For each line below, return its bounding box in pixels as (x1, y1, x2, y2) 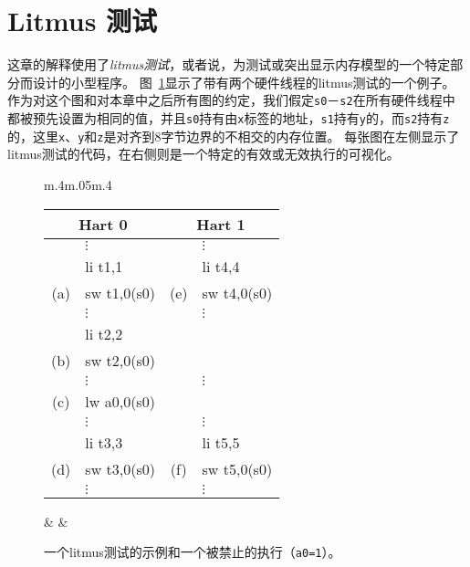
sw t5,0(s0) (202, 457, 273, 479)
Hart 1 (196, 213, 245, 235)
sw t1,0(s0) (85, 281, 155, 303)
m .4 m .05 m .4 (44, 174, 112, 194)
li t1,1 (85, 255, 123, 277)
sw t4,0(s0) (202, 281, 273, 303)
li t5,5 (202, 431, 240, 453)
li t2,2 (85, 322, 123, 344)
